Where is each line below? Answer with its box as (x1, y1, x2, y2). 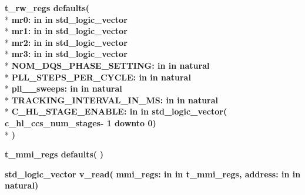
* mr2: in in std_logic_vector (5, 36, 128, 48)
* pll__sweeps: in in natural (5, 82, 122, 95)
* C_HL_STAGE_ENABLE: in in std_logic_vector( (5, 105, 227, 117)
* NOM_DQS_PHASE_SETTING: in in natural (5, 59, 210, 71)
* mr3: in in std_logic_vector (5, 48, 128, 60)
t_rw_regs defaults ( (5, 2, 90, 14)
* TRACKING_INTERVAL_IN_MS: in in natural (5, 93, 219, 106)
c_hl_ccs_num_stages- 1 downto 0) (5, 116, 156, 129)
